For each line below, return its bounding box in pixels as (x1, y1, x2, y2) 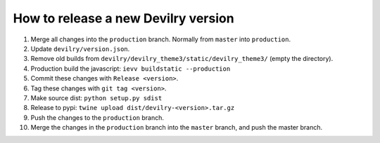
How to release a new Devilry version (13, 11, 235, 26)
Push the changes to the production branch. (30, 113, 165, 122)
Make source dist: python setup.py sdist (30, 93, 163, 102)
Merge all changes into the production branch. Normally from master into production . (30, 35, 291, 43)
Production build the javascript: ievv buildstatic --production (30, 64, 231, 73)
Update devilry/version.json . (30, 44, 130, 53)
